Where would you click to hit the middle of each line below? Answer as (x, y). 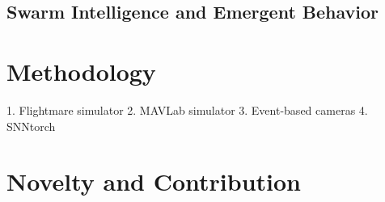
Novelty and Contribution (154, 181)
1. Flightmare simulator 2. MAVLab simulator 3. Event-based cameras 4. (187, 109)
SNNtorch (31, 126)
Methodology (81, 71)
